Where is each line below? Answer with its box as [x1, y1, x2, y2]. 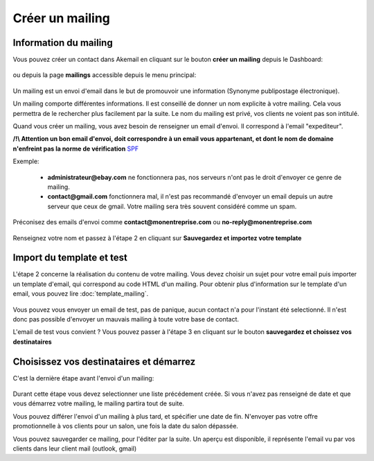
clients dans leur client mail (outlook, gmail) [12, 444, 137, 453]
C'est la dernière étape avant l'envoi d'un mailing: [12, 374, 154, 382]
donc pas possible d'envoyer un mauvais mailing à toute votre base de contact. [12, 315, 239, 323]
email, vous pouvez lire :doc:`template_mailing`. [12, 290, 149, 298]
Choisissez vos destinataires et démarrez [12, 355, 196, 367]
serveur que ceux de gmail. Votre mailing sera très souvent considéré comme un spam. [47, 202, 297, 210]
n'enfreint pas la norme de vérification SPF [12, 144, 139, 153]
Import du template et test [12, 252, 127, 264]
